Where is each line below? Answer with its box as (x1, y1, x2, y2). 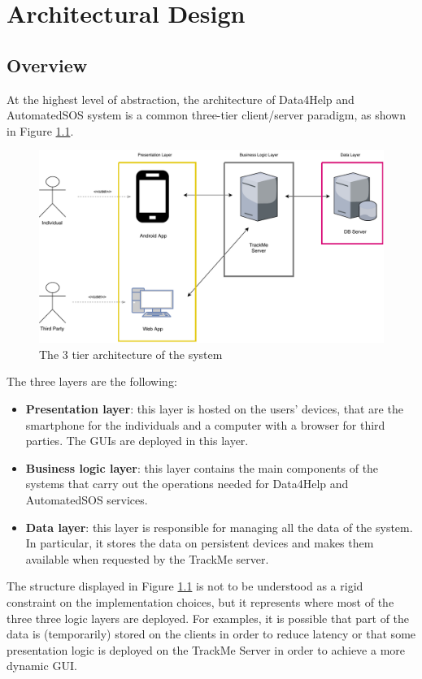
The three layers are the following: (7, 373, 177, 390)
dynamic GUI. (7, 657, 77, 674)
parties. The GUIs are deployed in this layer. (25, 432, 249, 449)
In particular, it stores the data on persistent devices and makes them (25, 534, 374, 551)
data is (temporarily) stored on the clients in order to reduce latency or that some (7, 625, 416, 642)
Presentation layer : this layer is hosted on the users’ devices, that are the (25, 400, 403, 417)
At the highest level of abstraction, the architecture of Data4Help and (7, 90, 355, 107)
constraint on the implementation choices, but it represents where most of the (7, 593, 394, 610)
